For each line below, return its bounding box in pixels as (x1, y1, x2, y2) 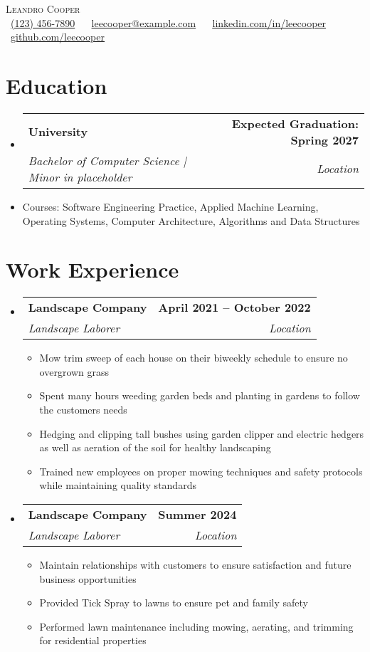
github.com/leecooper (11, 29, 105, 44)
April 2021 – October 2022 (158, 299, 311, 316)
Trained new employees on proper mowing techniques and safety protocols (39, 463, 363, 478)
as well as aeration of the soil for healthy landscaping (39, 440, 271, 455)
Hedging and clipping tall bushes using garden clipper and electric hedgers (39, 426, 364, 441)
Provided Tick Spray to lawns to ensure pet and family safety (39, 595, 308, 610)
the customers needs (39, 402, 127, 416)
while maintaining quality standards (39, 478, 196, 493)
